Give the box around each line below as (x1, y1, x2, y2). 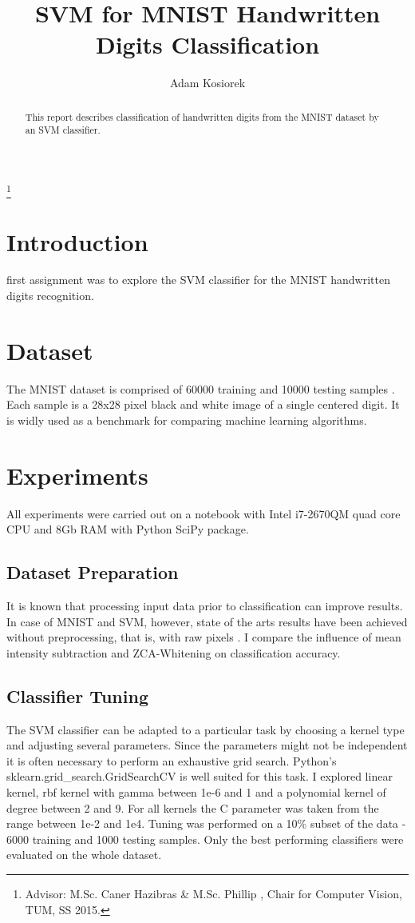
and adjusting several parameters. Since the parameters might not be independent (6, 737, 408, 753)
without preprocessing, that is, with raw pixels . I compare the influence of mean (6, 629, 401, 645)
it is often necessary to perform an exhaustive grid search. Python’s (6, 752, 337, 769)
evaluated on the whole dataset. (6, 846, 162, 863)
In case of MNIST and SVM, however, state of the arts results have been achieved (6, 613, 408, 629)
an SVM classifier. (25, 123, 101, 137)
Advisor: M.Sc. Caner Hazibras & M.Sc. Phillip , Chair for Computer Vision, (25, 885, 402, 901)
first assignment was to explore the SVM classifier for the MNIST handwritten (6, 271, 390, 288)
